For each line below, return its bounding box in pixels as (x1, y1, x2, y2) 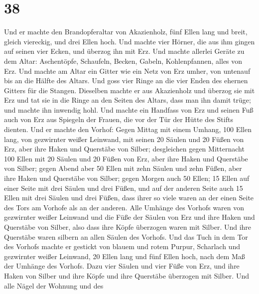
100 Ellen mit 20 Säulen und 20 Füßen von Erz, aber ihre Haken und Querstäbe (4, 153, 248, 163)
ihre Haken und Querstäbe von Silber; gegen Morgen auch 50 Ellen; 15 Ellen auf (4, 173, 250, 183)
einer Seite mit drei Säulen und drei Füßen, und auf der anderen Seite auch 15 (4, 182, 243, 193)
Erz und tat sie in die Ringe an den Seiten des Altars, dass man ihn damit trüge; (4, 95, 251, 105)
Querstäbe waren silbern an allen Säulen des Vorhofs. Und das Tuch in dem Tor (4, 231, 248, 242)
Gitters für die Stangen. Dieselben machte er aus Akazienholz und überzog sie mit (4, 85, 255, 95)
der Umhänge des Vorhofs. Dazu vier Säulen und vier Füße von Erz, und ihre (4, 261, 240, 271)
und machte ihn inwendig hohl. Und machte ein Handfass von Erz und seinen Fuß (4, 104, 254, 115)
